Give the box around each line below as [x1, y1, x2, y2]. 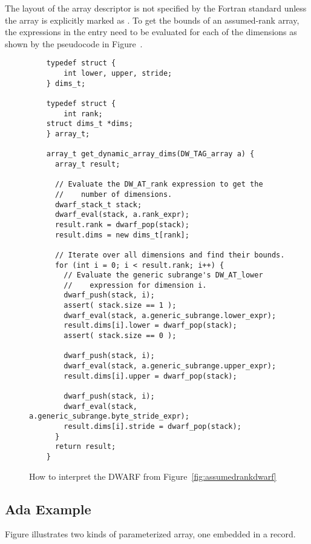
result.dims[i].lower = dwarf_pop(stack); [64, 321, 237, 330]
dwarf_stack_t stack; [54, 200, 142, 209]
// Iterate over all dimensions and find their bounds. [54, 250, 285, 259]
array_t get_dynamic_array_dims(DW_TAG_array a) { [46, 150, 255, 159]
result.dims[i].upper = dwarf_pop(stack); [64, 371, 237, 380]
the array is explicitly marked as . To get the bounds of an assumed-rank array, [5, 13, 300, 26]
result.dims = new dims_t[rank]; [54, 230, 189, 239]
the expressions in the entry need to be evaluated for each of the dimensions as [5, 25, 297, 38]
